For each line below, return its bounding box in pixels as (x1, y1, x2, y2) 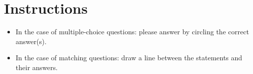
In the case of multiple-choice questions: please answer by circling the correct (15, 26, 249, 37)
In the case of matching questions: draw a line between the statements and (15, 52, 243, 63)
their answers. (15, 62, 58, 72)
